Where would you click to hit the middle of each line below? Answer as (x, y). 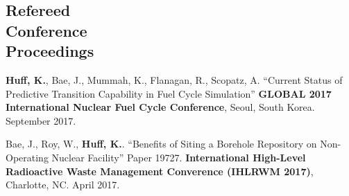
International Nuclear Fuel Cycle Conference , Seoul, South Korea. (160, 107)
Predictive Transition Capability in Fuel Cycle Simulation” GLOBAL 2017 (169, 93)
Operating (27, 157)
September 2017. (41, 120)
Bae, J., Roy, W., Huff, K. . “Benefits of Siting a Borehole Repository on (161, 144)
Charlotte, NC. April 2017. (63, 185)
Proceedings (50, 51)
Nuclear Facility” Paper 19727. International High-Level (179, 157)
